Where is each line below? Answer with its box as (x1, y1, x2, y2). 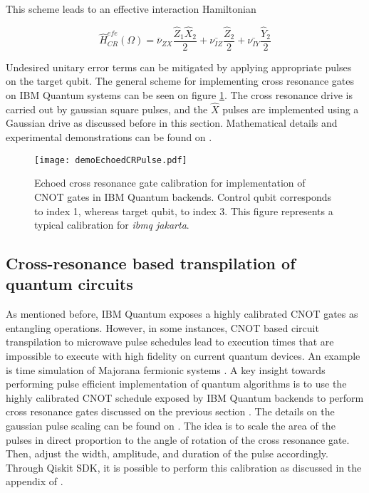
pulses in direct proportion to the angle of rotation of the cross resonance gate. (6, 432, 350, 447)
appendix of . (6, 474, 63, 489)
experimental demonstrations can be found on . (6, 130, 212, 145)
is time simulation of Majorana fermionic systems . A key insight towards (6, 362, 326, 377)
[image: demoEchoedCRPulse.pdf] (34, 155, 187, 165)
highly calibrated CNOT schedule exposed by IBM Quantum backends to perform (6, 390, 364, 405)
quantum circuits (6, 273, 133, 295)
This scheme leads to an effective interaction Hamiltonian (6, 1, 256, 16)
